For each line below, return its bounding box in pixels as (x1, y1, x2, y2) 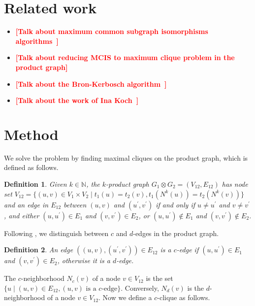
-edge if (176, 244, 199, 255)
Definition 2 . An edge (4, 244, 73, 255)
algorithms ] (15, 35, 59, 46)
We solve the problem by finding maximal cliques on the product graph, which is (4, 152, 248, 163)
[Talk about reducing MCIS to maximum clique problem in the (15, 52, 235, 63)
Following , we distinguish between (4, 228, 109, 238)
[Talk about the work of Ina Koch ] (15, 95, 139, 105)
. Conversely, (121, 282, 159, 293)
